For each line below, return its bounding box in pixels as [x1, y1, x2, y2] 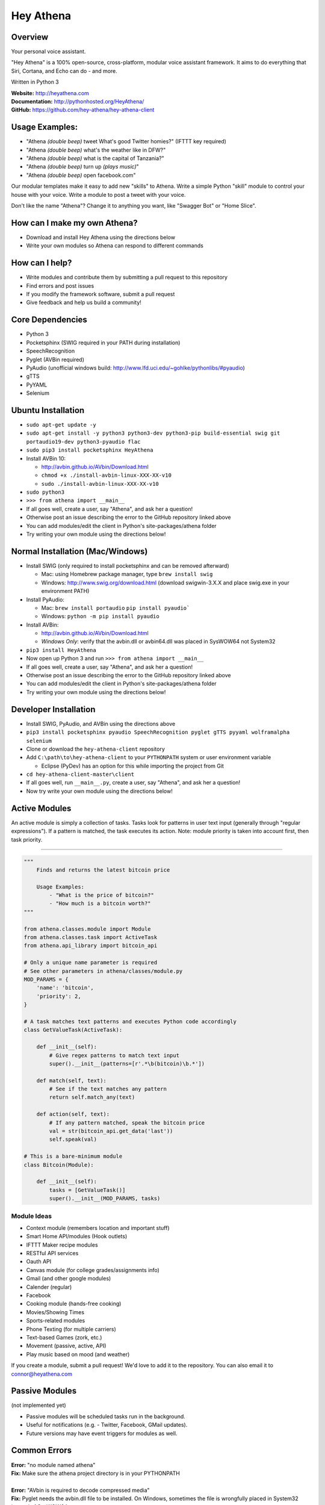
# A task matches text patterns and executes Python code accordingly [23, 1018, 237, 1025]
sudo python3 [26, 489, 65, 496]
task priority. [11, 836, 43, 843]
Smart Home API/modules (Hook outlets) [26, 1233, 128, 1240]
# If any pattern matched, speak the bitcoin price [49, 1119, 205, 1126]
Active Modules [11, 803, 72, 813]
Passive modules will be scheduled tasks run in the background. [26, 1412, 186, 1420]
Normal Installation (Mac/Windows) [11, 546, 148, 556]
